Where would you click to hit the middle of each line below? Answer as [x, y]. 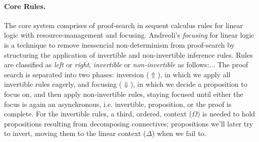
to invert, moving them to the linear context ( [75, 133]
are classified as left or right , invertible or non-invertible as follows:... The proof [126, 64]
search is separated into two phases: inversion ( [77, 74]
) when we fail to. [179, 133]
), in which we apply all [194, 74]
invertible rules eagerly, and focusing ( [63, 84]
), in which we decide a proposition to [189, 84]
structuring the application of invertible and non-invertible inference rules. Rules [128, 54]
